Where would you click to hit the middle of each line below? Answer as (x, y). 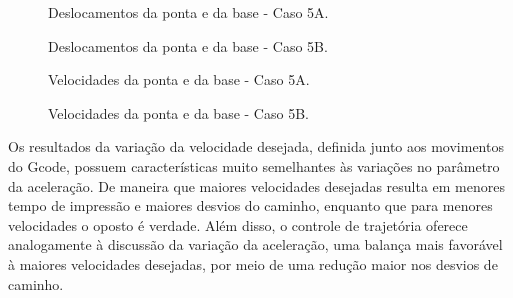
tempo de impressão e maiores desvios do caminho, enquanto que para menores (250, 205)
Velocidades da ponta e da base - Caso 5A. (179, 79)
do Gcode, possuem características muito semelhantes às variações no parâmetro (254, 165)
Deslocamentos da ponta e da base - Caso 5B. (188, 45)
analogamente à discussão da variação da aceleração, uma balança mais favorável (255, 244)
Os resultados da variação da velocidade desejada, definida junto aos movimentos (256, 146)
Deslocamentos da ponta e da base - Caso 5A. (188, 12)
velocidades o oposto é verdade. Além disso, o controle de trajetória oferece (238, 224)
